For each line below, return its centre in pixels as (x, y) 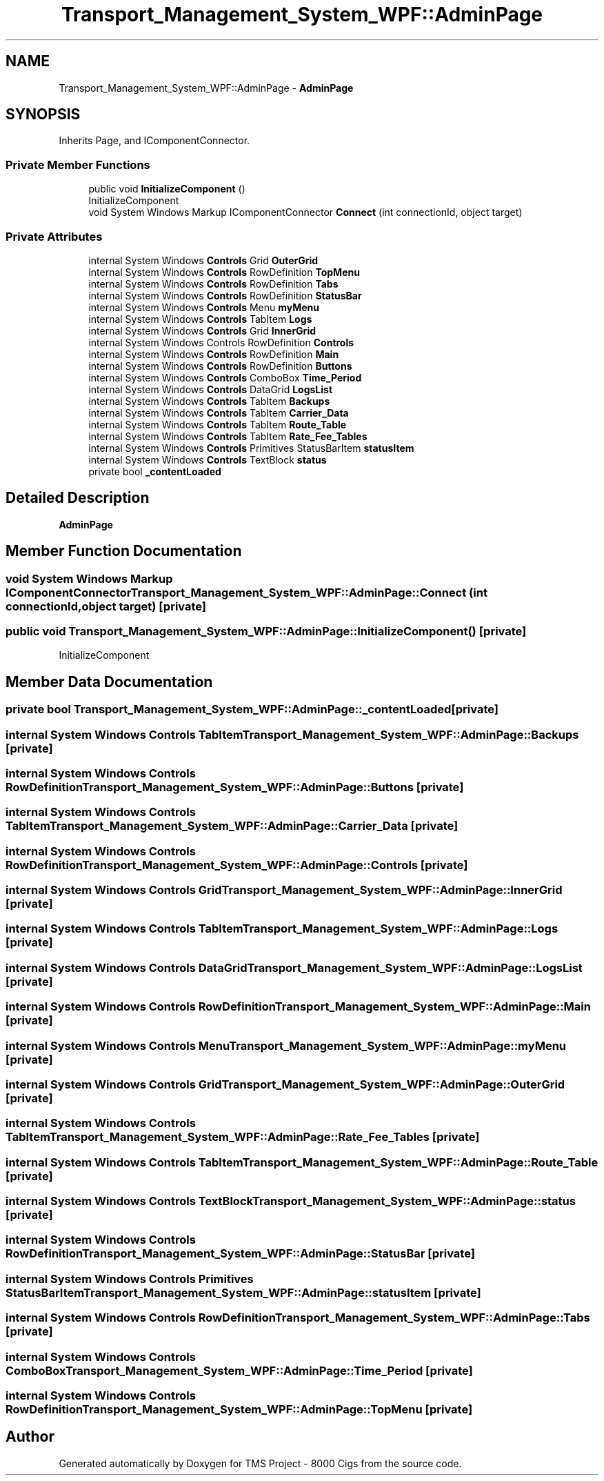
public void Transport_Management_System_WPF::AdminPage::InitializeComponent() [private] (266, 631)
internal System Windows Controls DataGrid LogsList (211, 389)
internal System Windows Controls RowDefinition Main (214, 354)
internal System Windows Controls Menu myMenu (204, 307)
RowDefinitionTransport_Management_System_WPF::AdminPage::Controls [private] (237, 865)
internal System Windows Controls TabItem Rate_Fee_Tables (228, 436)
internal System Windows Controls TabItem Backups (209, 401)
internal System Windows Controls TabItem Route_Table (218, 424)
